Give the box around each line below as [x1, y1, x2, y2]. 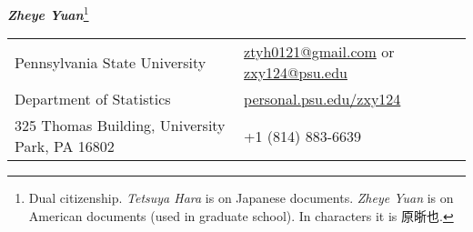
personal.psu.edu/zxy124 [244, 88, 401, 110]
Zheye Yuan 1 [7, 3, 89, 24]
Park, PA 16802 [15, 136, 115, 157]
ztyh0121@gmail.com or [244, 41, 395, 63]
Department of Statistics [15, 88, 171, 110]
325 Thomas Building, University [15, 115, 226, 136]
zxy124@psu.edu [244, 62, 347, 84]
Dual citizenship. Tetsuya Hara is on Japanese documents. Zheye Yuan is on [28, 188, 454, 207]
